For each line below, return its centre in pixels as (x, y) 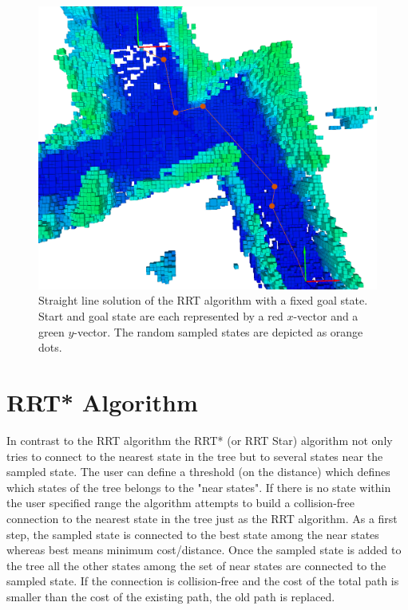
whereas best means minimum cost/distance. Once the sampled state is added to (204, 550)
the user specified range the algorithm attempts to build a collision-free (181, 503)
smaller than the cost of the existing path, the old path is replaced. (171, 596)
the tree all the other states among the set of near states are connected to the (196, 565)
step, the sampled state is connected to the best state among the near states (193, 534)
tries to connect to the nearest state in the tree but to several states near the (195, 456)
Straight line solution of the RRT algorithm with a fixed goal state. (203, 300)
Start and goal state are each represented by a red (161, 316)
